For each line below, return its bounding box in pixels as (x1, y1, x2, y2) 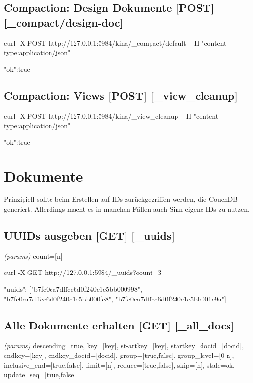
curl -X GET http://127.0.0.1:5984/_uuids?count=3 (4, 267, 162, 277)
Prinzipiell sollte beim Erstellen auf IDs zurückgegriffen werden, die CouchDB (4, 194, 238, 204)
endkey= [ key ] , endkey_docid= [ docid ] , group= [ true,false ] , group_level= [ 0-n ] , (4, 350, 234, 360)
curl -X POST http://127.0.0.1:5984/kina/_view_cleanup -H (4, 110, 192, 121)
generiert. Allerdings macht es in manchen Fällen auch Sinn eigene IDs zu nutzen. (4, 204, 250, 214)
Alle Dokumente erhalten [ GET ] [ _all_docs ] (4, 317, 234, 332)
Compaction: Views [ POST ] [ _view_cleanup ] (4, 87, 238, 103)
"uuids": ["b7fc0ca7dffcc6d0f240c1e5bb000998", (4, 284, 142, 294)
